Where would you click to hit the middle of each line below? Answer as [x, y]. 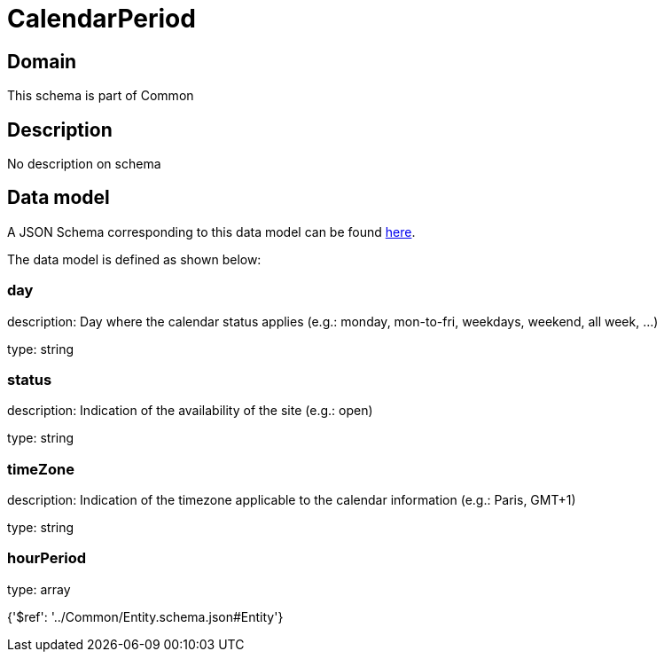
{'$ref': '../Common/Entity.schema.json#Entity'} [145, 616]
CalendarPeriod [102, 19]
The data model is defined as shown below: [134, 259]
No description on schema [84, 164]
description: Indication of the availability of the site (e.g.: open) [190, 411]
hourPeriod [47, 558]
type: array [39, 589]
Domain [42, 61]
